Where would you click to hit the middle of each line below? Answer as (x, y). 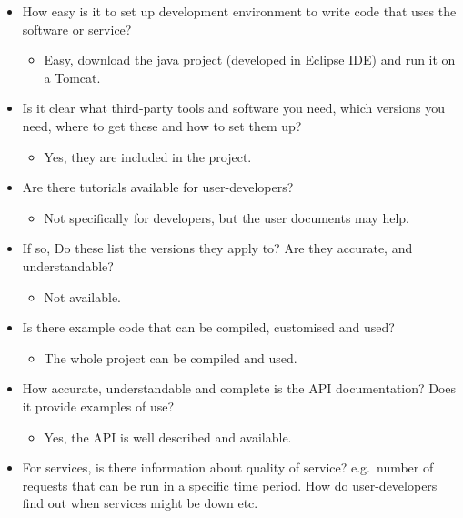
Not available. (82, 296)
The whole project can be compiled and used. (171, 357)
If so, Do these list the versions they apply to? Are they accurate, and (217, 248)
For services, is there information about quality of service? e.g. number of (228, 467)
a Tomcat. (72, 77)
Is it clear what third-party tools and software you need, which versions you (233, 108)
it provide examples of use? (98, 406)
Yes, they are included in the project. (148, 156)
